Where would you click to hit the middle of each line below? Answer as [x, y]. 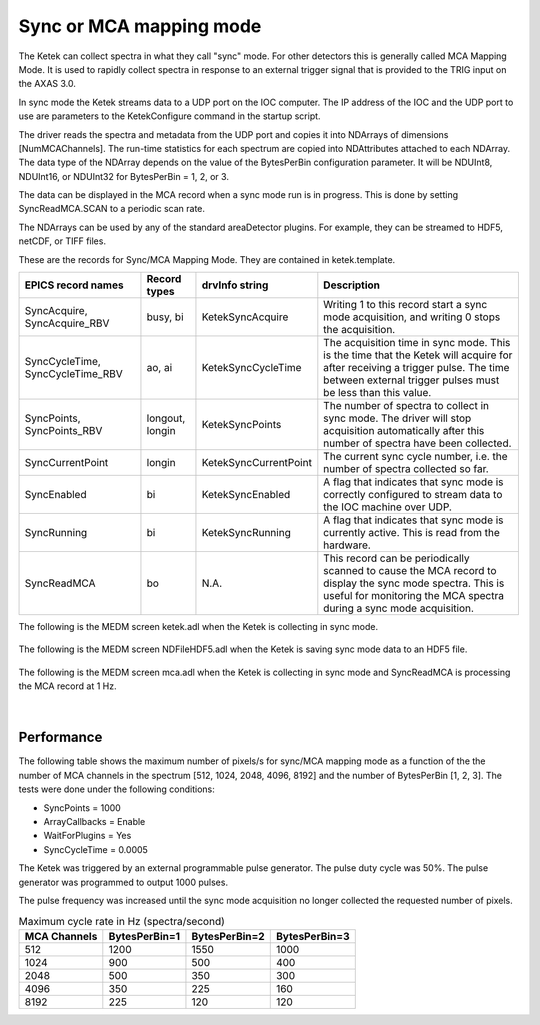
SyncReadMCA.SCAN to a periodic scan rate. [111, 209]
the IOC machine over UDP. [387, 507]
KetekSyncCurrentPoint [256, 463]
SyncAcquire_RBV [67, 323]
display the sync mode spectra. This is [414, 583]
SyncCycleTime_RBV [74, 374]
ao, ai [159, 368]
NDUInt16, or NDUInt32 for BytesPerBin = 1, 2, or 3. [124, 176]
